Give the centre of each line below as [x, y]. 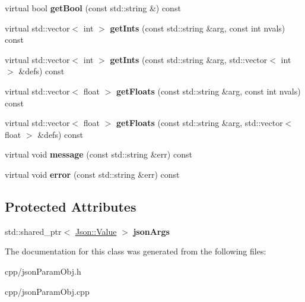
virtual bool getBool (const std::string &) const [93, 8]
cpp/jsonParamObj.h [43, 271]
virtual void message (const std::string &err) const [99, 154]
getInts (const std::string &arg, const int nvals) [198, 28]
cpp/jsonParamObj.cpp [47, 291]
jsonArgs [151, 231]
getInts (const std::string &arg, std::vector [189, 59]
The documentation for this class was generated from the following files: [136, 251]
